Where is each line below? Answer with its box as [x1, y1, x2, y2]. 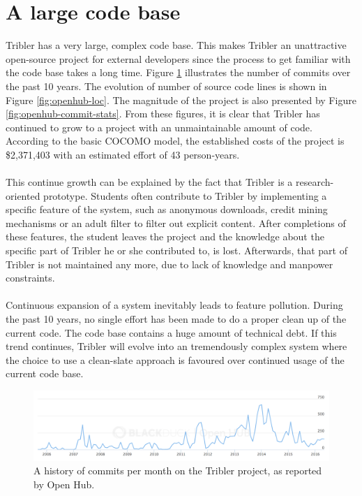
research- [295, 175, 334, 189]
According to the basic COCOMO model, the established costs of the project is [6, 133, 345, 148]
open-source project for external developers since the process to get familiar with [6, 51, 351, 66]
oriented [6, 188, 40, 203]
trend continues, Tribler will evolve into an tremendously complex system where [6, 339, 347, 353]
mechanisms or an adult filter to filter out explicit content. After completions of [6, 215, 346, 230]
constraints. [6, 270, 55, 285]
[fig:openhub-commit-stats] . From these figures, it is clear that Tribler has [6, 106, 320, 121]
